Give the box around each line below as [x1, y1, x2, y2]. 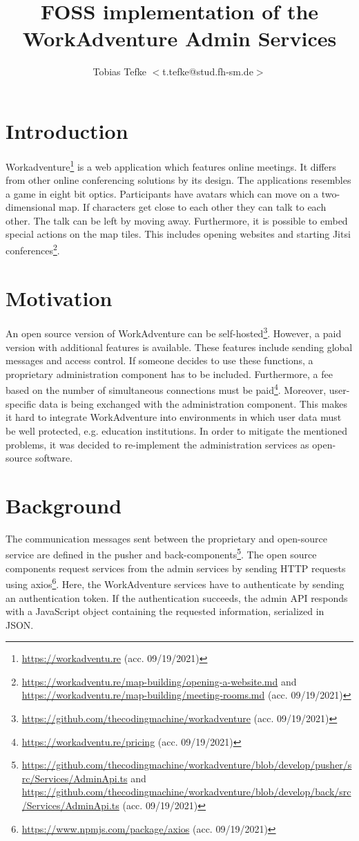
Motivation [6, 283, 113, 312]
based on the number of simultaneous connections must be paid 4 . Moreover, [6, 381, 327, 397]
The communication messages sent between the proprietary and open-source [6, 531, 327, 545]
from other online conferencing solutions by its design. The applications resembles [6, 173, 351, 187]
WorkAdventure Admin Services [22, 24, 337, 53]
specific [6, 396, 37, 410]
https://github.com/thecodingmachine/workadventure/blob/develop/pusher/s [21, 757, 352, 772]
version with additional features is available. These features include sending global [6, 339, 353, 354]
